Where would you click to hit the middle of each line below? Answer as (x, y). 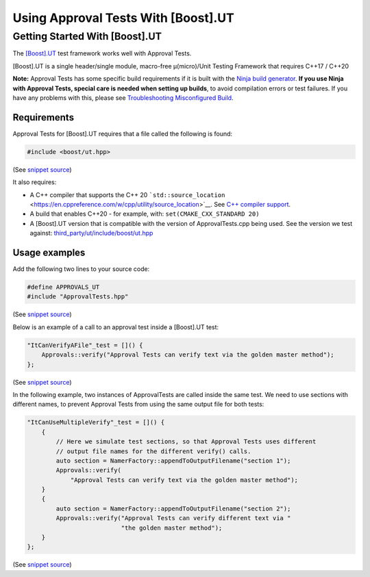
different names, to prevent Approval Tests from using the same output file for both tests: (138, 405)
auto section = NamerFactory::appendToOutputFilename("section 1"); (173, 461)
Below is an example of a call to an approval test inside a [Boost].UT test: (116, 327)
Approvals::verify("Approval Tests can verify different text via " (173, 518)
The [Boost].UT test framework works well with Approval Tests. (102, 53)
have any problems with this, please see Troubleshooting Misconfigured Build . (123, 98)
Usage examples (49, 252)
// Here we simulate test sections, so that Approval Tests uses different (186, 442)
